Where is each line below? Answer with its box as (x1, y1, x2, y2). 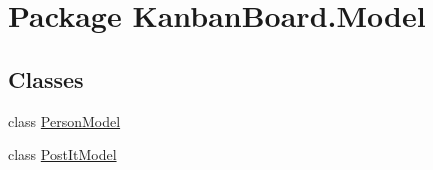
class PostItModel (8, 144, 117, 165)
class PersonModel (8, 110, 121, 131)
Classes (8, 63, 84, 94)
